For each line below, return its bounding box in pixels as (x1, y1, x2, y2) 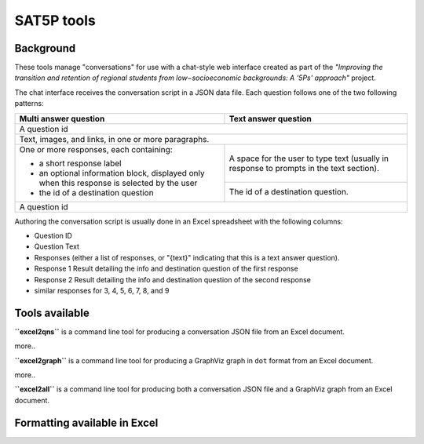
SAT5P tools (14, 12, 96, 29)
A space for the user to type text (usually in (228, 153, 389, 164)
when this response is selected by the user (38, 177, 198, 188)
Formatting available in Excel (14, 416, 159, 429)
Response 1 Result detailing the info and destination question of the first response (34, 264, 298, 274)
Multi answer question (19, 113, 105, 124)
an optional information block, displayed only (38, 167, 206, 178)
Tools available (14, 306, 90, 319)
